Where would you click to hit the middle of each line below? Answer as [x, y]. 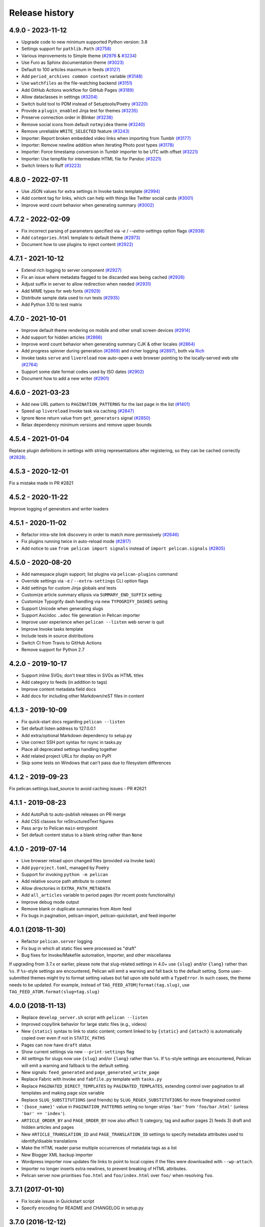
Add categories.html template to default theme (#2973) [81, 238]
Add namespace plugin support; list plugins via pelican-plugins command [99, 574]
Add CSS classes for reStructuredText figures [67, 821]
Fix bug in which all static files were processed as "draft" [79, 948]
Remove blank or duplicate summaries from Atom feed [77, 909]
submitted [19, 978]
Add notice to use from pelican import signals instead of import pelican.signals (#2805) [123, 548]
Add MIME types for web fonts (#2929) [61, 291]
